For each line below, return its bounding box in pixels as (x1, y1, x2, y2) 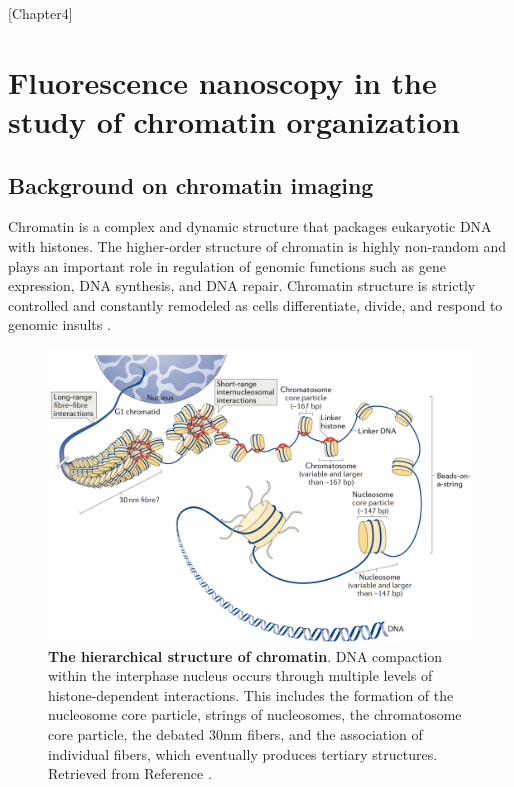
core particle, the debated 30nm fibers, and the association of (48, 724, 423, 745)
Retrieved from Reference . (48, 763, 212, 784)
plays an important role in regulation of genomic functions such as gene (8, 255, 446, 276)
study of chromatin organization (8, 100, 460, 141)
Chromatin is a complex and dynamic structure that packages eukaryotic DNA (8, 216, 492, 237)
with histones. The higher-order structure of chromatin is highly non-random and (8, 235, 507, 256)
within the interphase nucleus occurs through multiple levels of (48, 665, 433, 686)
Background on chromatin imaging (8, 169, 374, 200)
